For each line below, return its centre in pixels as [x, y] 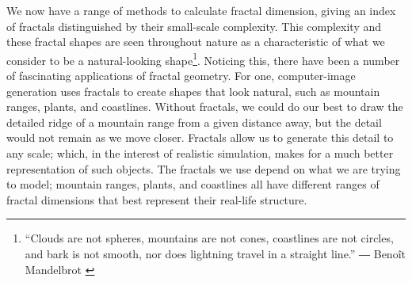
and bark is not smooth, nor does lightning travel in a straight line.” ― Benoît [215, 253]
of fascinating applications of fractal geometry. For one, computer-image [181, 76]
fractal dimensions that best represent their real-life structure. [157, 199]
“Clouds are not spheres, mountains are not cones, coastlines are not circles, [209, 238]
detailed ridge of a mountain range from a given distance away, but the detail [194, 122]
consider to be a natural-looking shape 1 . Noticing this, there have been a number [203, 59]
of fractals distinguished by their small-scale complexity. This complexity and [194, 26]
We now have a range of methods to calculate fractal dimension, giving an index [201, 10]
